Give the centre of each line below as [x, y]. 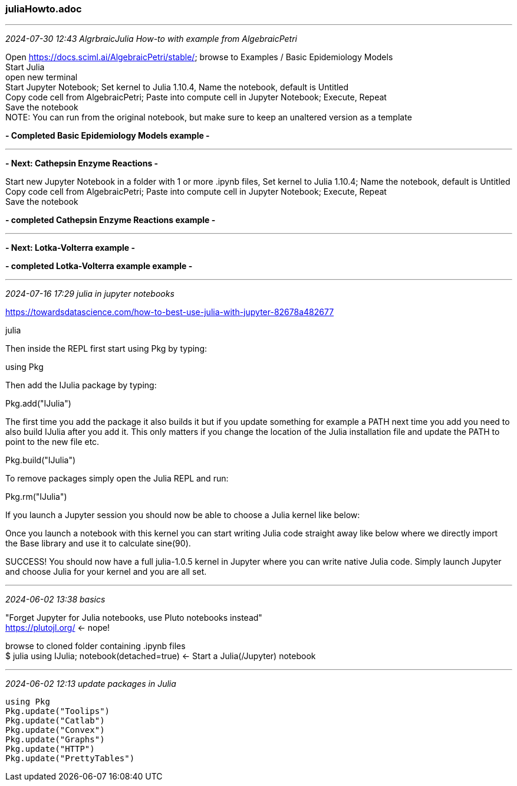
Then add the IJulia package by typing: [81, 385]
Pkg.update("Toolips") [58, 711]
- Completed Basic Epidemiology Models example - [108, 136]
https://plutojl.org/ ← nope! [58, 628]
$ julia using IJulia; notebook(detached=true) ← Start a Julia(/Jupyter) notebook [161, 656]
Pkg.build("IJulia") [41, 460]
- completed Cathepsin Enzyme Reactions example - [111, 220]
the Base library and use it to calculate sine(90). [98, 543]
